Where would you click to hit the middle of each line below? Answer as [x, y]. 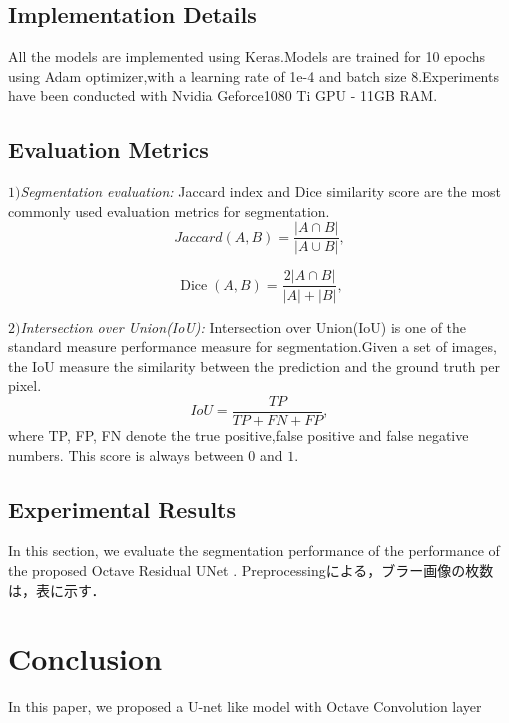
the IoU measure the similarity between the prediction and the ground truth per [254, 365]
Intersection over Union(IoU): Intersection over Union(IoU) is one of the [243, 326]
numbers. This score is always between [126, 454]
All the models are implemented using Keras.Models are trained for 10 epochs [246, 56]
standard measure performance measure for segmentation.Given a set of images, [252, 346]
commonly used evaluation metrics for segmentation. [169, 210]
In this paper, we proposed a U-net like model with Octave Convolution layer [245, 706]
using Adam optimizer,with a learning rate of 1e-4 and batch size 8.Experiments [253, 75]
